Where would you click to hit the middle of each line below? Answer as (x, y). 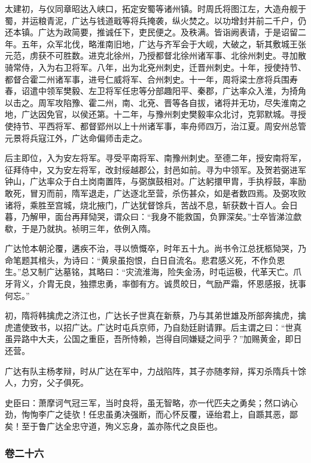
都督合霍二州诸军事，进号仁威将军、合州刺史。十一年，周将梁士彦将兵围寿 (151, 79)
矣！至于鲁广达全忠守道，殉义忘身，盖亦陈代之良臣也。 (114, 426)
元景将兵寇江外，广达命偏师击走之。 (76, 137)
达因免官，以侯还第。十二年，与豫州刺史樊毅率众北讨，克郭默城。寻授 (168, 114)
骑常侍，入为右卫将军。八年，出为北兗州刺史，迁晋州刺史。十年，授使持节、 (155, 67)
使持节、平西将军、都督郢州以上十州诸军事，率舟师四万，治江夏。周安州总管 (155, 125)
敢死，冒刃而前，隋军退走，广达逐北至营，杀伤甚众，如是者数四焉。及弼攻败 (155, 193)
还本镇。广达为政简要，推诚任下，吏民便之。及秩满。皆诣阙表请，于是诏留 (151, 32)
